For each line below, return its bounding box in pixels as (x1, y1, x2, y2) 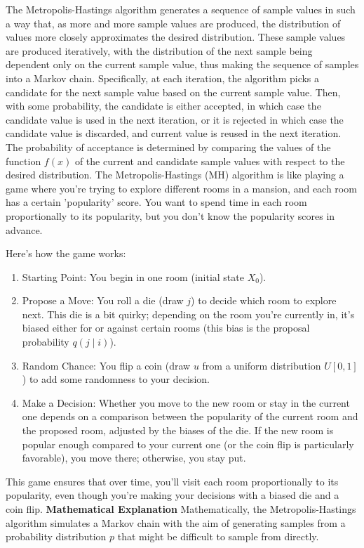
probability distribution (6, 529, 107, 544)
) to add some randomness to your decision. (22, 372, 210, 386)
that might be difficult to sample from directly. (117, 529, 319, 544)
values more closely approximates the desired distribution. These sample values (6, 30, 346, 44)
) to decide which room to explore (191, 293, 337, 308)
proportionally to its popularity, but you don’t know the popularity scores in (6, 208, 335, 223)
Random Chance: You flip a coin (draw (22, 358, 191, 372)
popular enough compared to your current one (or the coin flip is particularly (22, 436, 354, 451)
